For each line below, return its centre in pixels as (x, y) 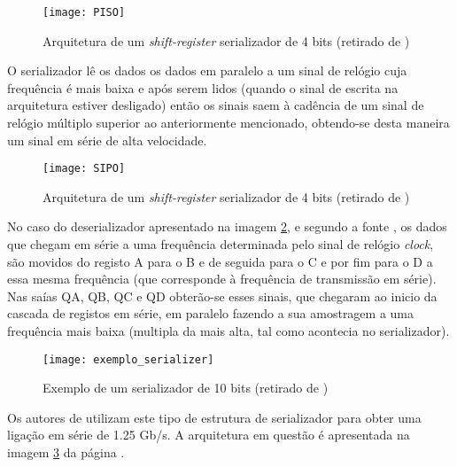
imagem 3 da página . (66, 452)
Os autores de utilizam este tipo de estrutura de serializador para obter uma (214, 417)
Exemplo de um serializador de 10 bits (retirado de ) (186, 388)
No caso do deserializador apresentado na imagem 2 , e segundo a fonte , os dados (227, 226)
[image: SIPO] (84, 169)
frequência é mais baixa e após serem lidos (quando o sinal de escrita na (203, 87)
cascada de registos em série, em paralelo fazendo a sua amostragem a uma (211, 313)
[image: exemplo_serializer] (128, 359)
